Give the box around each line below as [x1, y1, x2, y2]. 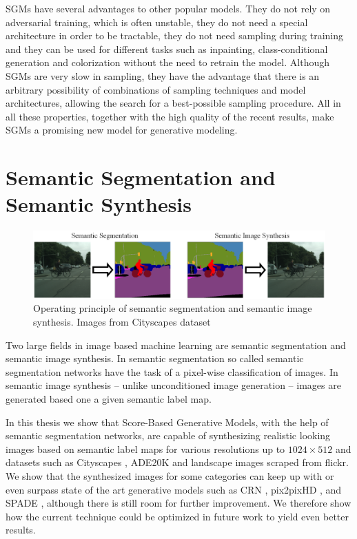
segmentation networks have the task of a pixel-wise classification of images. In [6, 364, 338, 379]
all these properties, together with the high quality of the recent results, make [6, 109, 334, 123]
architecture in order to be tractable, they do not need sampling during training [6, 28, 344, 43]
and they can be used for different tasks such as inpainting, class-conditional [6, 41, 328, 56]
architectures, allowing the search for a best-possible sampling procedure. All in [6, 96, 341, 110]
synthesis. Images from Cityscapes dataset [33, 314, 211, 328]
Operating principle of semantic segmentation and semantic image [33, 301, 312, 315]
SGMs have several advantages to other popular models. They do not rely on [6, 1, 331, 15]
